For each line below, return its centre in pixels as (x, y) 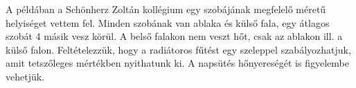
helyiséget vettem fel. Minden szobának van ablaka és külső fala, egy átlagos (168, 22)
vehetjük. (25, 76)
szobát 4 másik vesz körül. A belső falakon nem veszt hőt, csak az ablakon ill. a (174, 36)
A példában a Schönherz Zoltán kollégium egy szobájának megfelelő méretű (166, 9)
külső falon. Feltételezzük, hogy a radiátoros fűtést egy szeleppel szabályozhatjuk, (178, 49)
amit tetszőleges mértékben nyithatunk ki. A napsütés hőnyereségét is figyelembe (177, 63)
